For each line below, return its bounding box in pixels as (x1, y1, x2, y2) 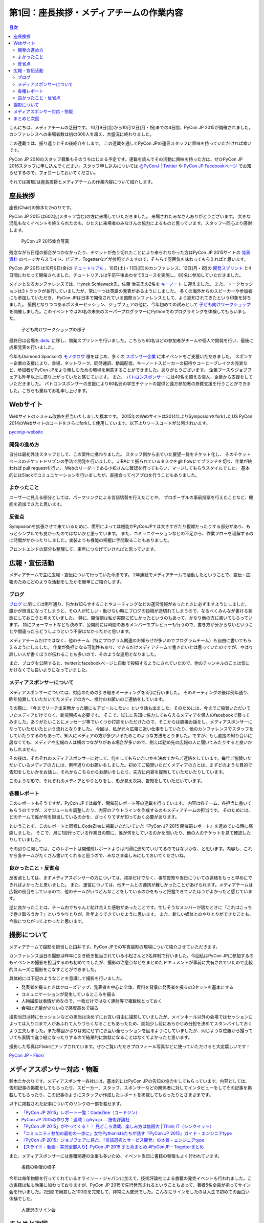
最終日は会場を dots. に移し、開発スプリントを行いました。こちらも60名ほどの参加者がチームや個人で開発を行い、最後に (9, 338, 254, 343)
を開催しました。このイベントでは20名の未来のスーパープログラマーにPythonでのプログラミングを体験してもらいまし (9, 308, 246, 314)
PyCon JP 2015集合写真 (21, 238, 69, 244)
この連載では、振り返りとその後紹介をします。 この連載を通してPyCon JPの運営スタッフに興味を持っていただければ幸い (9, 140, 252, 146)
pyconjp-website (9, 429, 44, 435)
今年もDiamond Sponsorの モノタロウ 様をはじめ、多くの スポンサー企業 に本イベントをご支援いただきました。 (9, 353, 234, 359)
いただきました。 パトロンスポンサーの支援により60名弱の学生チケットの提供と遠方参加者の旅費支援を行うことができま (9, 381, 251, 386)
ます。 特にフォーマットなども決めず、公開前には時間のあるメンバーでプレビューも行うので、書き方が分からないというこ (9, 622, 254, 628)
